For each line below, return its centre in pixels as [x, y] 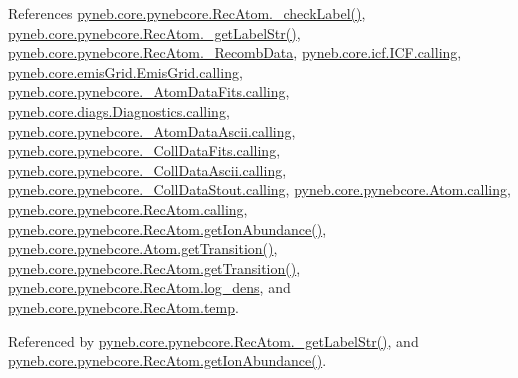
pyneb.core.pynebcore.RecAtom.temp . [123, 306]
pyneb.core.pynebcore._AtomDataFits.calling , [149, 91]
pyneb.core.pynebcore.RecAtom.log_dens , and [149, 287]
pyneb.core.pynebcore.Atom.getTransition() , [143, 248]
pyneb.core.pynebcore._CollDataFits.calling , [144, 150]
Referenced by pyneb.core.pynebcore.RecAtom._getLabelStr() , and [213, 340]
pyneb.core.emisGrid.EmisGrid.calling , [125, 71]
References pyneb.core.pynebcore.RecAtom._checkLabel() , [187, 13]
